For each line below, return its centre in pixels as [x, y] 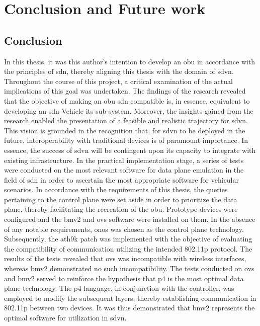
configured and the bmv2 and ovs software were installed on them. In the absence [130, 219]
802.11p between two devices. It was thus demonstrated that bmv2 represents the [129, 308]
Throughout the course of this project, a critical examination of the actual [118, 81]
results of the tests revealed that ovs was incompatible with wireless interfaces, [125, 258]
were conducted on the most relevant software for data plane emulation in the [124, 170]
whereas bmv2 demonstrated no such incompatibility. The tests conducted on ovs [129, 268]
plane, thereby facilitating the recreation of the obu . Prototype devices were [121, 209]
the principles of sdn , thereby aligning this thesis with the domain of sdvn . [119, 71]
